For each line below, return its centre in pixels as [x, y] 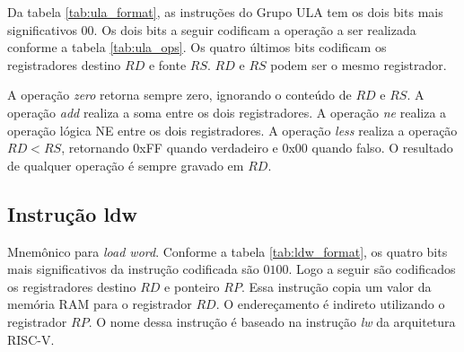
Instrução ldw [73, 213]
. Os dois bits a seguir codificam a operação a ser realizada [255, 29]
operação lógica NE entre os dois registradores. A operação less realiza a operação [232, 130]
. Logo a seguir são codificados [372, 269]
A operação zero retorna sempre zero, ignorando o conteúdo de [179, 95]
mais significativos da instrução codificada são [133, 269]
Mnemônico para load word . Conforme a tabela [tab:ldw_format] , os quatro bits [228, 251]
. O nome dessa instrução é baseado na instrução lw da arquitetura [272, 321]
